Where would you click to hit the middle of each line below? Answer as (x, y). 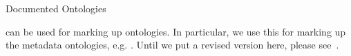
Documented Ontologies (56, 8)
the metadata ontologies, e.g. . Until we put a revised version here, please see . (172, 45)
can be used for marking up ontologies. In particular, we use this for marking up (176, 31)
